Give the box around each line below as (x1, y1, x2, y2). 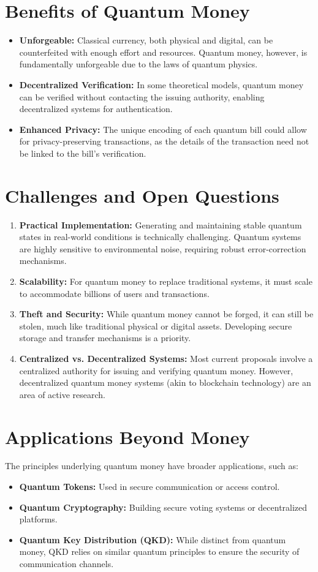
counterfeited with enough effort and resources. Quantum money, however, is (19, 45, 308, 58)
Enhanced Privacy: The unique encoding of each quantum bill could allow (19, 122, 307, 135)
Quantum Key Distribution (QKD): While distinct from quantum (19, 533, 286, 546)
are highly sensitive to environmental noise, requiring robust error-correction (19, 242, 306, 255)
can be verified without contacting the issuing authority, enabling (19, 90, 265, 103)
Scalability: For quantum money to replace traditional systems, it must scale (19, 274, 312, 287)
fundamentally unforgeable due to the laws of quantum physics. (19, 58, 258, 70)
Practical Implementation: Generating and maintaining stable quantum (19, 218, 302, 231)
